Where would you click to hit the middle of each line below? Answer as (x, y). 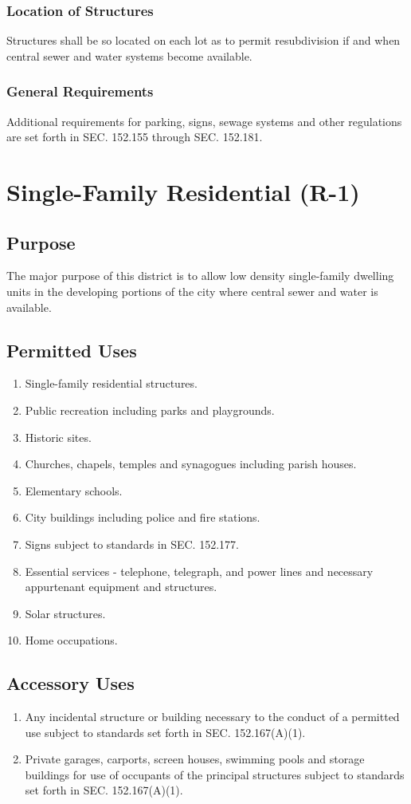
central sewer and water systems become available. (129, 55)
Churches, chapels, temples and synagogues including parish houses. (191, 464)
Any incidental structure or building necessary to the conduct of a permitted (212, 717)
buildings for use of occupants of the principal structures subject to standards (215, 774)
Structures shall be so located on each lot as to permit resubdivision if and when (204, 40)
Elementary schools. (74, 490)
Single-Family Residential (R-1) (183, 191)
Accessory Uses (70, 683)
